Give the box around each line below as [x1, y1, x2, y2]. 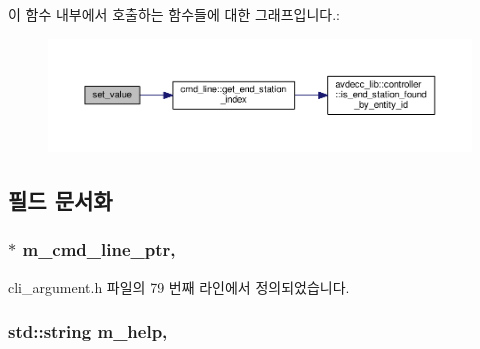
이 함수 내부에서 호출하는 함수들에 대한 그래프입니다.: [8, 4, 340, 24]
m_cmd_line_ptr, [22, 237, 176, 262]
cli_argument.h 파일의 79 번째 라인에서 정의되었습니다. [8, 276, 350, 297]
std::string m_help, [8, 319, 168, 344]
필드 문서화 [8, 185, 113, 216]
